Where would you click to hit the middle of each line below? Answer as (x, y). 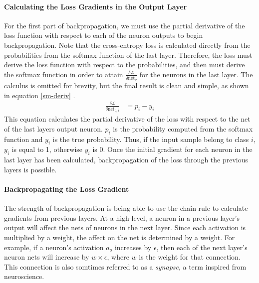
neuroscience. (24, 276)
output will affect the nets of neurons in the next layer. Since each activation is (125, 227)
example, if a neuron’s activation (54, 247)
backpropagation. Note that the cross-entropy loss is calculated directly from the (127, 45)
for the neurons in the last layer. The (196, 74)
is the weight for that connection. (190, 257)
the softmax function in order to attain (64, 74)
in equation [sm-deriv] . (40, 95)
